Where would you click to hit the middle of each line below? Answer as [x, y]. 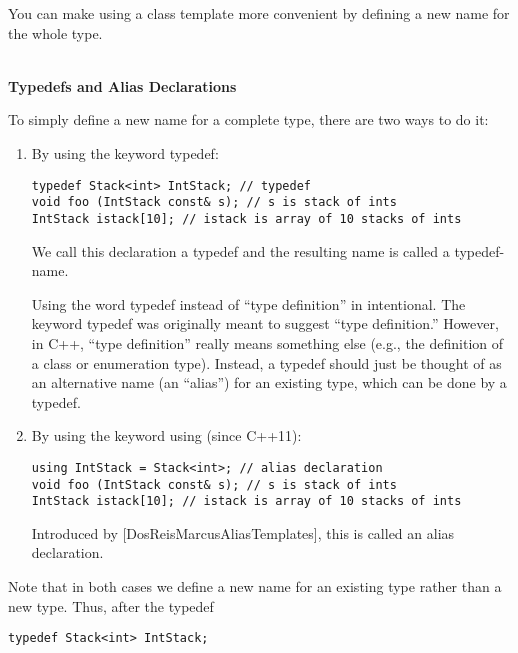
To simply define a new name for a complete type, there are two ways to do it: [248, 119]
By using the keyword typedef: [125, 152]
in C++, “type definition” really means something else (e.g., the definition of [267, 342]
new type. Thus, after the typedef [111, 605]
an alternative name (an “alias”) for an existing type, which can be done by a [269, 382]
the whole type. [55, 32]
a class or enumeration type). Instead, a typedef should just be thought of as [266, 362]
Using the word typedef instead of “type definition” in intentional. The [248, 303]
